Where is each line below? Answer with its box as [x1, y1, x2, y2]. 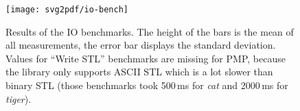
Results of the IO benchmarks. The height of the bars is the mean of [5, 24, 294, 38]
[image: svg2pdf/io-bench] [5, 5, 128, 14]
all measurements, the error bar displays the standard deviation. [5, 38, 276, 52]
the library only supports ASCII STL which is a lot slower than [5, 64, 273, 79]
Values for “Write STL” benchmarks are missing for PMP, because [5, 51, 286, 65]
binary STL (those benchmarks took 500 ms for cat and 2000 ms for [5, 78, 288, 92]
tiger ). [5, 91, 32, 106]
